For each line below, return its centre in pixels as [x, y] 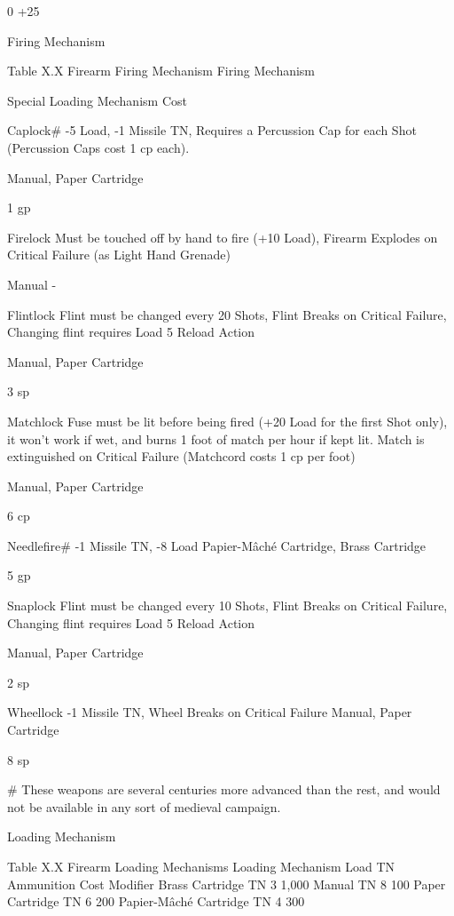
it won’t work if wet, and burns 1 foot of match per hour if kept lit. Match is [216, 438]
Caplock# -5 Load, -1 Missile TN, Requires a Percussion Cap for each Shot [212, 130]
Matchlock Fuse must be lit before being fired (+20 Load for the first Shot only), [227, 421]
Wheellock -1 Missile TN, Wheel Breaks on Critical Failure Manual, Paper [210, 712]
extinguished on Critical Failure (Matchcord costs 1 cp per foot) [181, 456]
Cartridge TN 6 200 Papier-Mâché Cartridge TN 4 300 [156, 901]
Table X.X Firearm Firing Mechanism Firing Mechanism [161, 71]
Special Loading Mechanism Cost [97, 100]
